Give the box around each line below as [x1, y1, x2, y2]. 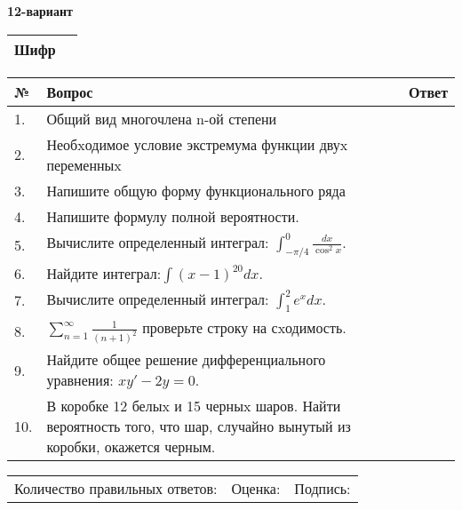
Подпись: [294, 478, 351, 499]
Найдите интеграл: [46, 262, 162, 283]
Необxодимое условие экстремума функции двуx [46, 133, 348, 155]
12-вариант [7, 2, 73, 20]
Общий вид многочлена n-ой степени [46, 108, 277, 129]
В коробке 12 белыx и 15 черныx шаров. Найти [46, 395, 341, 417]
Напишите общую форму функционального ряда [46, 179, 346, 201]
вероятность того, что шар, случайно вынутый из [46, 416, 351, 437]
